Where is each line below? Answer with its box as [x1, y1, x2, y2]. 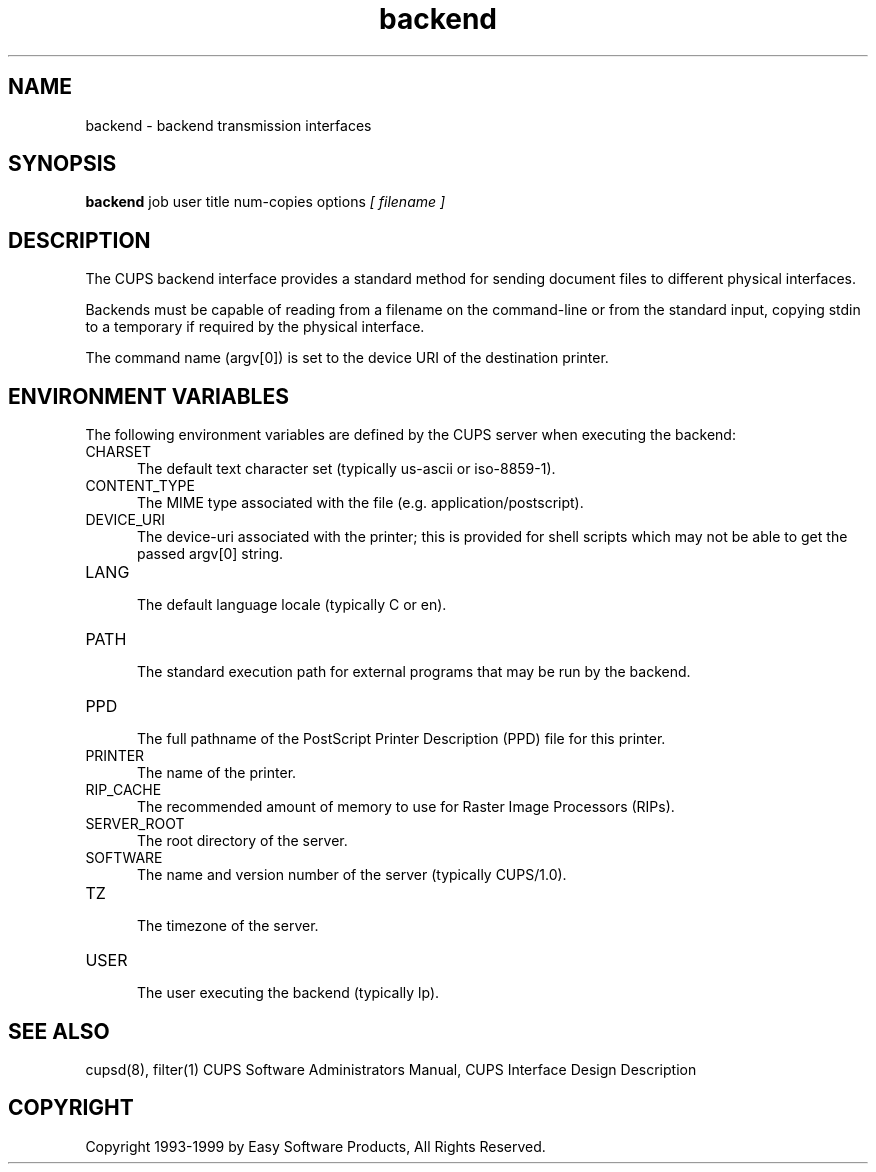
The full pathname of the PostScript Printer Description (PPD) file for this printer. [137, 730, 666, 748]
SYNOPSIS [8, 151, 117, 177]
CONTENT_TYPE [85, 477, 195, 495]
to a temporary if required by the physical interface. [85, 318, 425, 336]
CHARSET [85, 443, 152, 461]
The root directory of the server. [137, 832, 348, 850]
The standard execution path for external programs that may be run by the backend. [137, 663, 691, 681]
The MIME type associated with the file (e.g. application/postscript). [137, 494, 584, 512]
